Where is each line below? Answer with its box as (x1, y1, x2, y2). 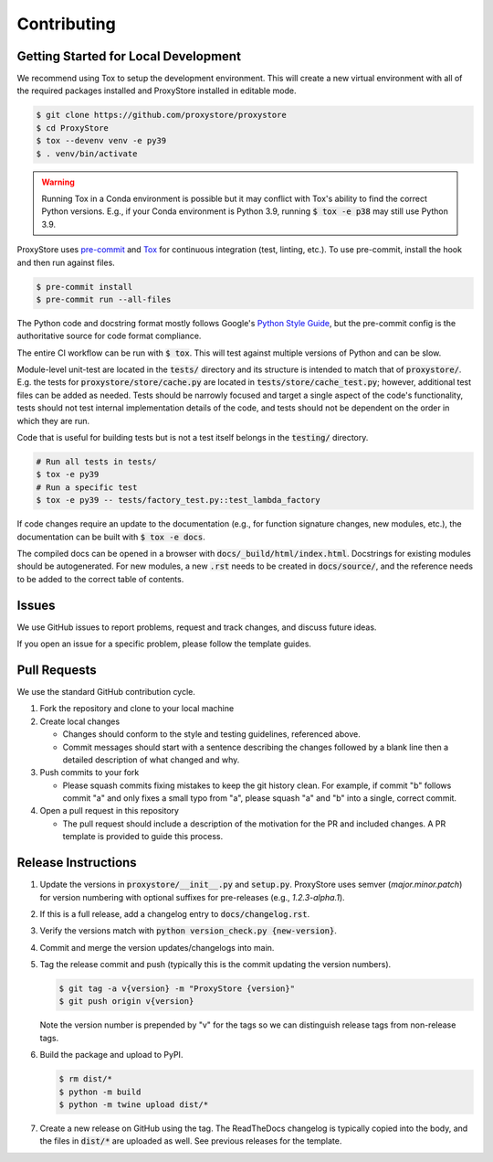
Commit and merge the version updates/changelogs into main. (39, 942, 275, 953)
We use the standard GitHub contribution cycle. (16, 686, 196, 697)
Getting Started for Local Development (16, 48, 242, 64)
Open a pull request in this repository (39, 805, 180, 816)
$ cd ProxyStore (36, 123, 110, 133)
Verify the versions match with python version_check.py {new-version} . (39, 925, 338, 936)
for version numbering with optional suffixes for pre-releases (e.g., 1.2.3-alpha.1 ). (39, 891, 346, 902)
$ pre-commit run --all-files (36, 293, 172, 304)
